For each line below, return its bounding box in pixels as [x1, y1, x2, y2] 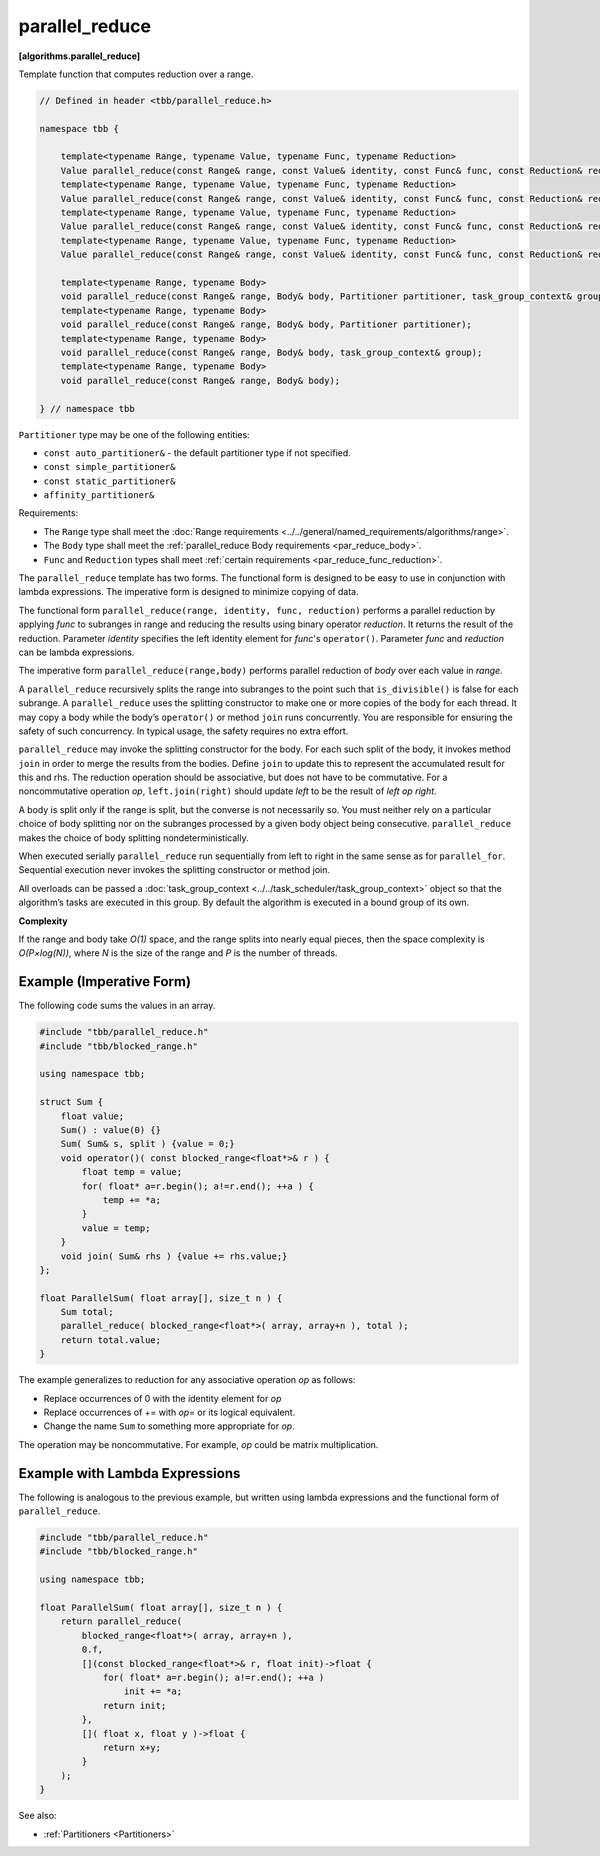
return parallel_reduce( [60, 1616, 183, 1627]
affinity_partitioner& [43, 490, 155, 501]
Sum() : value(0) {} [60, 1125, 162, 1136]
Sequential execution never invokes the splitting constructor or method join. [18, 864, 330, 876]
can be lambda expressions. [18, 646, 135, 658]
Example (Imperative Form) [18, 973, 192, 990]
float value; [60, 1110, 125, 1122]
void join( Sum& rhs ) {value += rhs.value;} [60, 1250, 288, 1262]
